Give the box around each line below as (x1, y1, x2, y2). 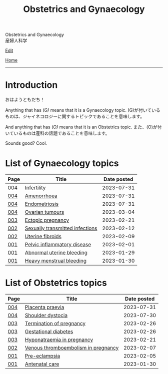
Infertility (24, 184, 46, 191)
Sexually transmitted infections (24, 225, 97, 232)
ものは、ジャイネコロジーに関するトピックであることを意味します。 (5, 113, 145, 119)
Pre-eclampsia (24, 353, 60, 359)
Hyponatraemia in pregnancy (24, 336, 93, 343)
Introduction (5, 79, 58, 91)
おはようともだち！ (5, 96, 45, 103)
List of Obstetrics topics (5, 277, 107, 289)
